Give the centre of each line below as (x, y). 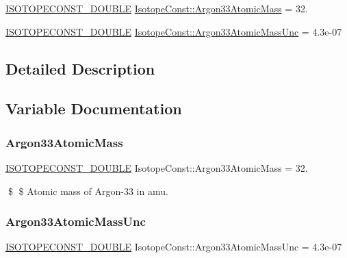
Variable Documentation (94, 108)
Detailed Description (80, 68)
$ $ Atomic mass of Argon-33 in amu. (88, 191)
